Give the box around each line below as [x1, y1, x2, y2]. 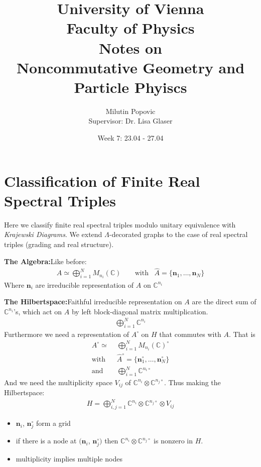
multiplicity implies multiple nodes [16, 453, 122, 463]
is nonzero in [154, 435, 193, 446]
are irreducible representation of [35, 279, 134, 290]
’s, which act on [13, 306, 62, 316]
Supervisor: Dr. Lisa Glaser [88, 115, 173, 126]
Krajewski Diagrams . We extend [4, 229, 102, 240]
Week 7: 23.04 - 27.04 [97, 133, 164, 143]
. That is [228, 328, 255, 339]
